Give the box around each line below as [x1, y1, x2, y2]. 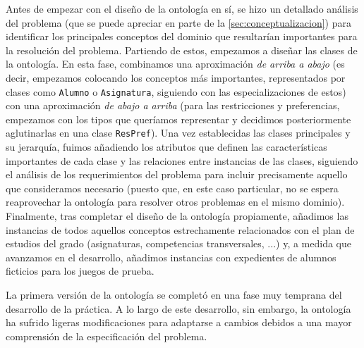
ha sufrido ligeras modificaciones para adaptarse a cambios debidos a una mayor [6, 315, 352, 330]
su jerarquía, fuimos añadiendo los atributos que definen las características [6, 139, 327, 154]
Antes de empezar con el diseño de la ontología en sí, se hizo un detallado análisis [6, 1, 358, 15]
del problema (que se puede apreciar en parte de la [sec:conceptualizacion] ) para [6, 15, 351, 30]
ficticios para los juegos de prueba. [6, 263, 154, 278]
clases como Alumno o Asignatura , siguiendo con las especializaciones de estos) [6, 84, 346, 99]
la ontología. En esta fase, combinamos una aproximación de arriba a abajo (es [6, 56, 345, 71]
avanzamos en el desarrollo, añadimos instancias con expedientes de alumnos [6, 249, 336, 264]
